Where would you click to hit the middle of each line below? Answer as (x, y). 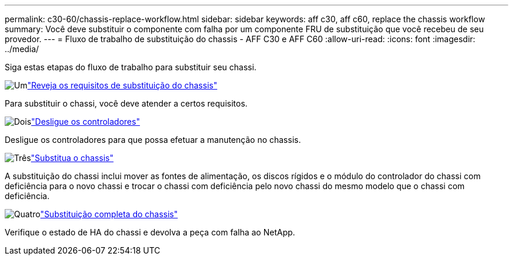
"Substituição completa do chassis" (109, 214)
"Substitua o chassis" (72, 158)
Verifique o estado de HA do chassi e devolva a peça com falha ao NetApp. (150, 232)
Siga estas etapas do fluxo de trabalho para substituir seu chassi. (131, 67)
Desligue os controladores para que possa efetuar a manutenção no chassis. (153, 140)
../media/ (22, 49)
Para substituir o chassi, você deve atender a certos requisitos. (126, 103)
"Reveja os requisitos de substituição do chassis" (122, 85)
